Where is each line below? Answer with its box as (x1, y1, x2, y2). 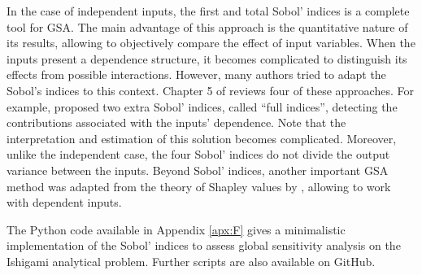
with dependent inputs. (7, 194, 122, 211)
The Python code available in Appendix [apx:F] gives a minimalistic (7, 220, 346, 238)
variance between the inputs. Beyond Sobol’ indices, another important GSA (7, 161, 389, 178)
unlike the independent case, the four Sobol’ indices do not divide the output (7, 146, 390, 163)
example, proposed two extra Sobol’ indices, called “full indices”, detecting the (7, 98, 398, 115)
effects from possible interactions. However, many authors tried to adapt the (7, 66, 386, 83)
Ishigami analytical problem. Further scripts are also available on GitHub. (7, 252, 376, 269)
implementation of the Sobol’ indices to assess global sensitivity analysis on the (7, 237, 401, 254)
